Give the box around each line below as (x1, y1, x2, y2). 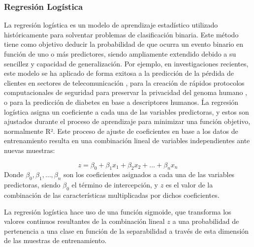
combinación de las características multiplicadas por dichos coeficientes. (4, 189, 220, 200)
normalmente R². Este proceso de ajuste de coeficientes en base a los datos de (4, 125, 238, 136)
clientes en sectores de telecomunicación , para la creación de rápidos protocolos (4, 77, 245, 88)
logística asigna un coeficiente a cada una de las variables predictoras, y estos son (4, 106, 249, 117)
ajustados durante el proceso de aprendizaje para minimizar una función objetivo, (4, 116, 251, 126)
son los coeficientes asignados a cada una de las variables (63, 169, 235, 180)
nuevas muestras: (4, 145, 55, 155)
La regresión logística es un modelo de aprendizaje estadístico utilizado (4, 20, 218, 30)
